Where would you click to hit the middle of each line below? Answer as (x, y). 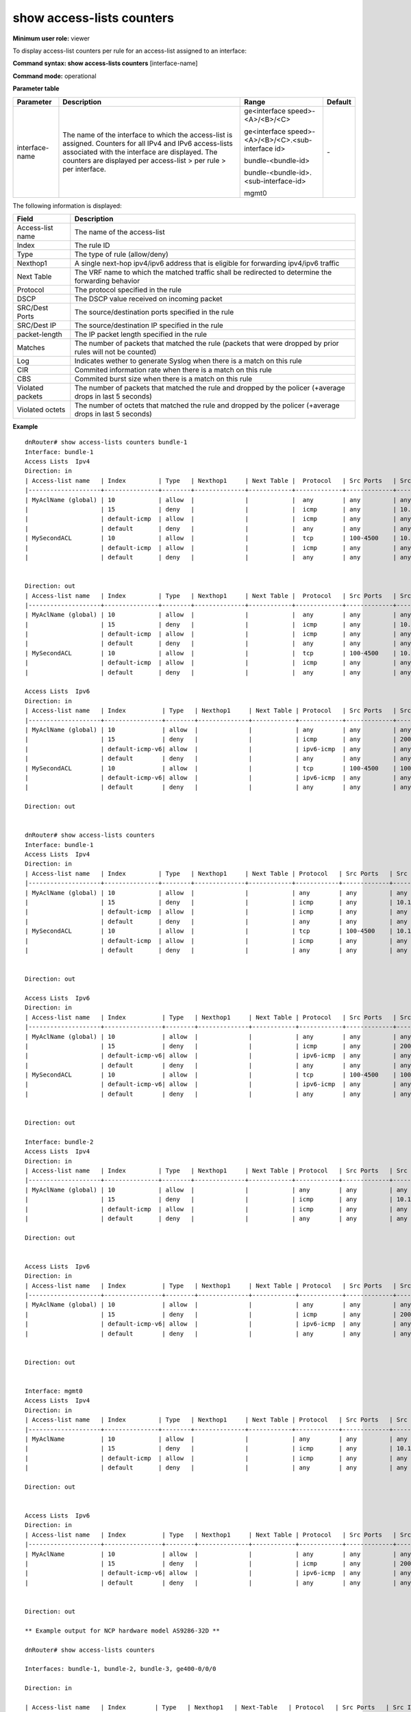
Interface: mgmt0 (54, 1391)
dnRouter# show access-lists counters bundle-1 (106, 442)
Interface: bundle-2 (59, 1142)
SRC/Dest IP (37, 325)
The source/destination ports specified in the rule (154, 312)
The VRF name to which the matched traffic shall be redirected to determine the (203, 272)
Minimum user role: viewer (51, 38)
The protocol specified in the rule (128, 290)
